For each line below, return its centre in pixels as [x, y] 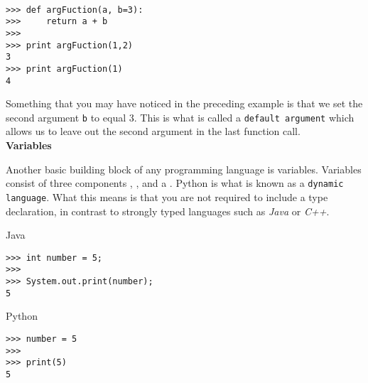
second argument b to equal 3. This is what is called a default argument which [180, 117]
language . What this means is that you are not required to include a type [167, 196]
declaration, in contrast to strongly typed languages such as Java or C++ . [168, 211]
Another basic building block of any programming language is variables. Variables [184, 169]
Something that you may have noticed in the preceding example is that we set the [184, 103]
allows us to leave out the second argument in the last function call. [153, 131]
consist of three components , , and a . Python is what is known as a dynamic [175, 183]
